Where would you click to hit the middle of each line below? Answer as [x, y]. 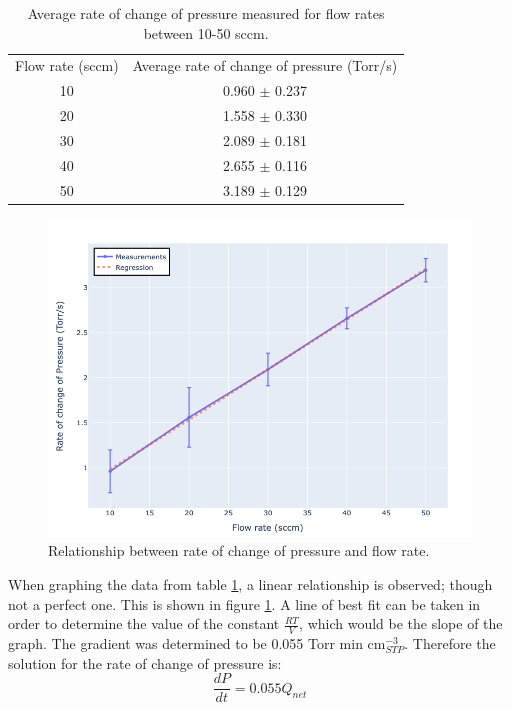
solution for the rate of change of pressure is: [145, 662]
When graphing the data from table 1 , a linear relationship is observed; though [250, 583]
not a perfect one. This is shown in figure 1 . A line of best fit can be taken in [244, 603]
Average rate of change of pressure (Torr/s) [265, 65]
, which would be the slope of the [401, 623]
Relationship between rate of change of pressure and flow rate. [239, 550]
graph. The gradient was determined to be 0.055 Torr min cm [197, 642]
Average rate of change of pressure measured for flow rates [206, 13]
